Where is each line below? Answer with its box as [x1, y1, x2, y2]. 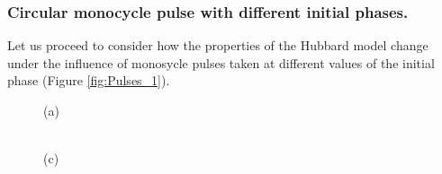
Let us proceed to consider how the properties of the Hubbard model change [7, 36, 428, 55]
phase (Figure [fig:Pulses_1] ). [7, 71, 170, 90]
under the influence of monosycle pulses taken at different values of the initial [7, 53, 435, 72]
